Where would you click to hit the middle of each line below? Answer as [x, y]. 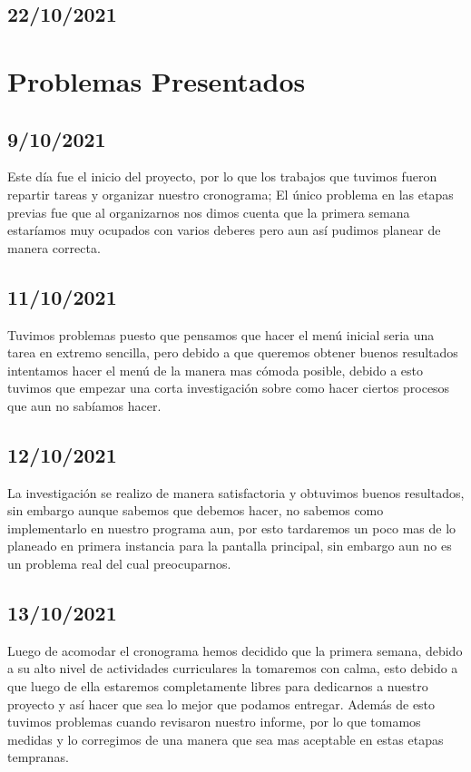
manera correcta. [54, 247]
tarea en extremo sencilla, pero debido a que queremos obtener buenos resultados [233, 352]
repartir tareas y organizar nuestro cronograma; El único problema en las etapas [231, 194]
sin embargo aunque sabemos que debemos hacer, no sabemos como [196, 510]
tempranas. [38, 757]
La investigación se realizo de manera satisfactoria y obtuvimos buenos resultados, [236, 492]
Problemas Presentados [157, 80]
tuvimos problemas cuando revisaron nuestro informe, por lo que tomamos [214, 722]
